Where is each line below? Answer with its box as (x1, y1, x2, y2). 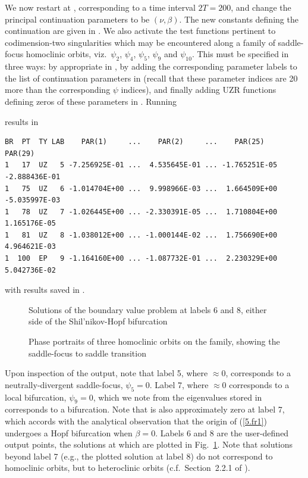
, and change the (231, 1, 291, 13)
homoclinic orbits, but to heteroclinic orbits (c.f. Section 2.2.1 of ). (5, 461, 250, 474)
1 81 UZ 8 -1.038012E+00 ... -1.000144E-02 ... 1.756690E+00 (5, 230, 278, 239)
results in (5, 115, 39, 127)
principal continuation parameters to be (5, 13, 150, 25)
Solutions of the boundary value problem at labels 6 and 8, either (29, 303, 267, 315)
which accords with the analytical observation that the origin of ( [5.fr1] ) (5, 415, 267, 427)
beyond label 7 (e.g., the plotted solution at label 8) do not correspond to (5, 449, 273, 462)
